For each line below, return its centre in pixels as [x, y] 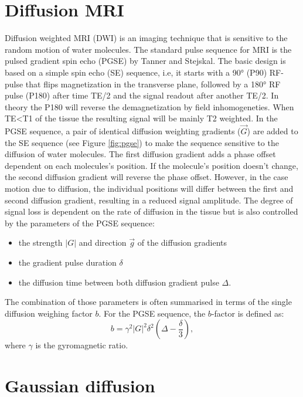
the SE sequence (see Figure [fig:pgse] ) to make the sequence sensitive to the [142, 142]
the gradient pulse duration [67, 262]
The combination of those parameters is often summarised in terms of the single [148, 302]
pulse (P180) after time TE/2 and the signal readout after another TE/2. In [142, 95]
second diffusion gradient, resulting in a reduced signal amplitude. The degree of [149, 200]
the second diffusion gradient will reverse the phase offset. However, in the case [147, 177]
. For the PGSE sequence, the [152, 313]
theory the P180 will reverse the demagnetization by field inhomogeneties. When [149, 106]
